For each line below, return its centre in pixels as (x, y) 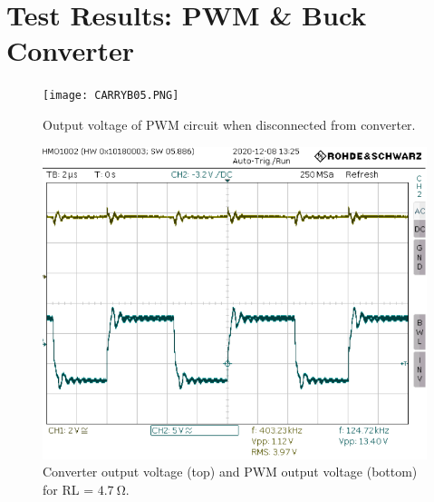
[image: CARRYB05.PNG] (111, 96)
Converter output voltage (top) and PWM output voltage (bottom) (230, 472)
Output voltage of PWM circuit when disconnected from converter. (229, 124)
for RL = (68, 489)
